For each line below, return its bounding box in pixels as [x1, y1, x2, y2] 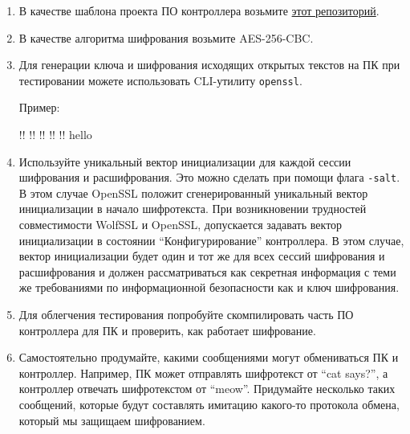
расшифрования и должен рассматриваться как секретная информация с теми [18, 263, 396, 280]
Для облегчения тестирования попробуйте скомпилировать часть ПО [18, 306, 354, 323]
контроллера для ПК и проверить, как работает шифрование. [18, 321, 316, 338]
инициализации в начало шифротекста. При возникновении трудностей [18, 200, 367, 217]
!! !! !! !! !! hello [18, 126, 92, 143]
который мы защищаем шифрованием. [18, 411, 205, 428]
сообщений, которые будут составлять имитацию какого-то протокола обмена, [18, 396, 400, 412]
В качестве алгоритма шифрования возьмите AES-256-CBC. [18, 29, 314, 46]
